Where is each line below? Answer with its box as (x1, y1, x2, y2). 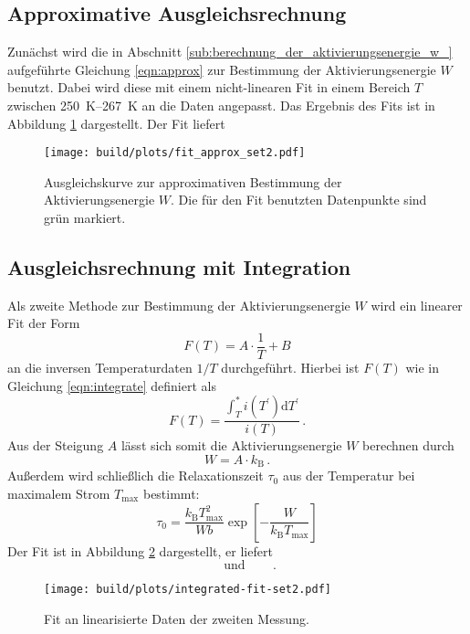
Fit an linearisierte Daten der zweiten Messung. (44, 608, 309, 628)
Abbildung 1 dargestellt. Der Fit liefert (7, 113, 225, 132)
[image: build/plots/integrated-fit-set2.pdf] (44, 583, 331, 597)
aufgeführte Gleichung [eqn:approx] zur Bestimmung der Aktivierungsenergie (7, 59, 436, 79)
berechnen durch (362, 436, 454, 455)
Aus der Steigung (7, 436, 104, 455)
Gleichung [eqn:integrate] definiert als (7, 375, 216, 395)
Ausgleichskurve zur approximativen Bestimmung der (44, 172, 342, 191)
